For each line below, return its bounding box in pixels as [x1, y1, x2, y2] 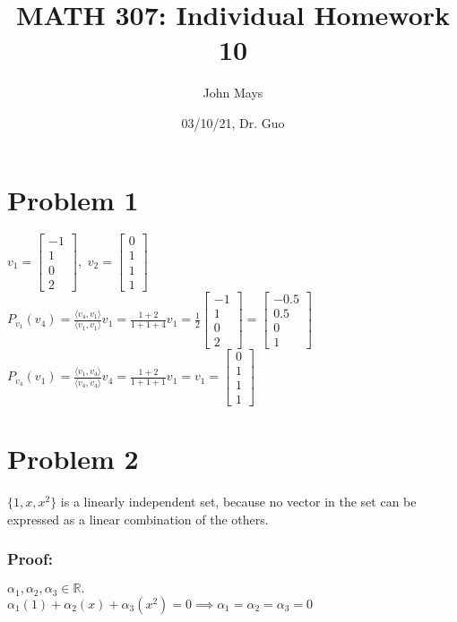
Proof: [7, 548, 53, 570]
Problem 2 [7, 440, 139, 476]
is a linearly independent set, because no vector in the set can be [60, 491, 417, 510]
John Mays [203, 83, 263, 102]
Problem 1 [7, 181, 139, 217]
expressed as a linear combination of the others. [7, 509, 269, 528]
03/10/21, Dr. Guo [181, 113, 285, 132]
